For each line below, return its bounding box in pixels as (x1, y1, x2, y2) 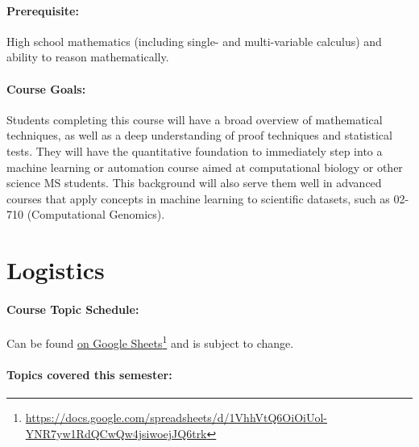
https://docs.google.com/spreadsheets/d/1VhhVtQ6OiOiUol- (25, 409, 327, 426)
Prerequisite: (6, 2, 79, 19)
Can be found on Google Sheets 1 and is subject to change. (6, 332, 294, 351)
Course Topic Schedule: (6, 300, 139, 317)
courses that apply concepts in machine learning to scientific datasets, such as (6, 190, 390, 207)
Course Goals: (6, 80, 86, 97)
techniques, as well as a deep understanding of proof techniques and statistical (6, 127, 392, 144)
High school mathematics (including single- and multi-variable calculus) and (6, 32, 382, 49)
